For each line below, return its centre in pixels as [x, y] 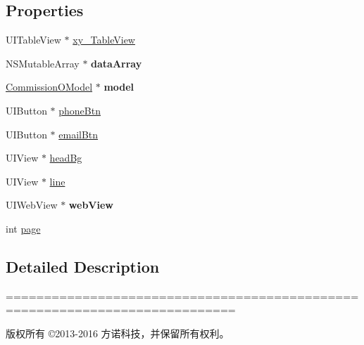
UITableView [33, 40]
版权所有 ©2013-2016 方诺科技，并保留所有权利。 [118, 333]
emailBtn [79, 134]
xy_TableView [104, 40]
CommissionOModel [49, 87]
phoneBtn [80, 110]
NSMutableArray [43, 63]
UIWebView [32, 205]
